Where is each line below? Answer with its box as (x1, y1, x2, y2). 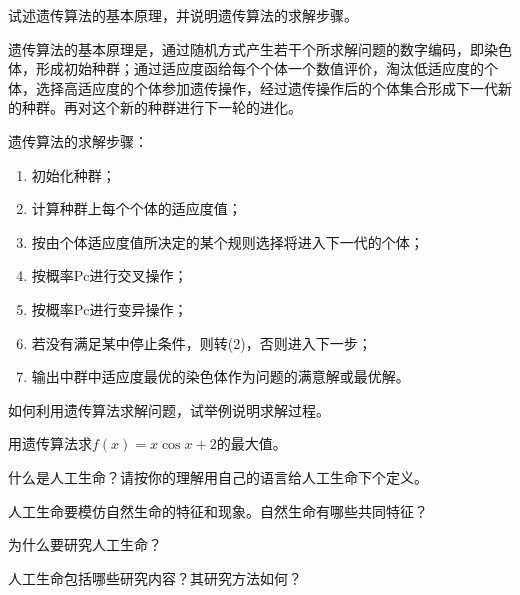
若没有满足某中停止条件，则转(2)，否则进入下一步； (31, 332, 372, 353)
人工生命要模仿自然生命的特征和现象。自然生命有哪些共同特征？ (8, 500, 428, 521)
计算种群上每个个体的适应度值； (31, 198, 242, 219)
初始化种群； (31, 164, 116, 185)
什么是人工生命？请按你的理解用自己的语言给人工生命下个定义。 (8, 466, 428, 487)
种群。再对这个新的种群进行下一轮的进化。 (21, 97, 302, 118)
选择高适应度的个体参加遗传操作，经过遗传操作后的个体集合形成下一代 (35, 77, 498, 98)
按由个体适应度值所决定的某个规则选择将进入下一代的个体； (31, 231, 424, 252)
